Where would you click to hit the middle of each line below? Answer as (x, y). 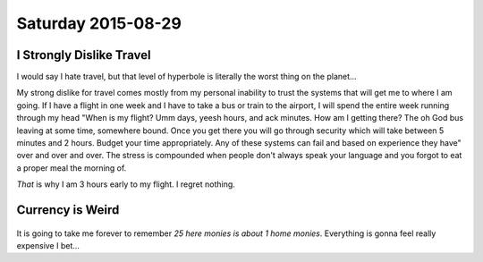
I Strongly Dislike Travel (84, 55)
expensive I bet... (48, 245)
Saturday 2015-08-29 (99, 23)
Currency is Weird (68, 210)
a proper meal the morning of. (72, 168)
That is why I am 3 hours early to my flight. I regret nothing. (126, 184)
